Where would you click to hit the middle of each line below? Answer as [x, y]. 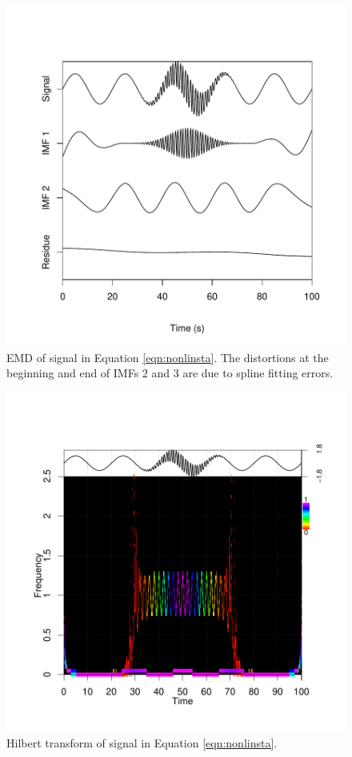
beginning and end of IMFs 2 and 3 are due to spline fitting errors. [170, 373]
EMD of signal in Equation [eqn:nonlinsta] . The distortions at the [168, 357]
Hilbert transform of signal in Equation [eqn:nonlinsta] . [142, 743]
